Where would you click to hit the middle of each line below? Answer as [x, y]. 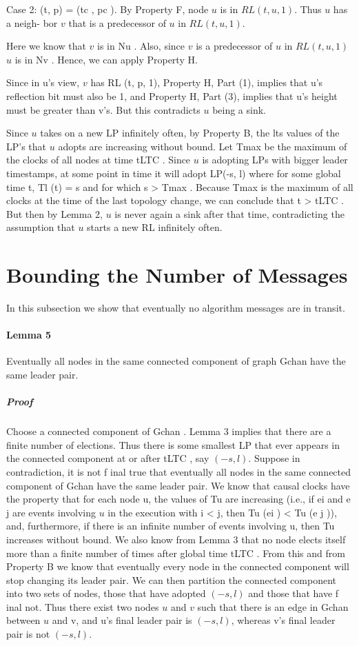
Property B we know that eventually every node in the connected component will [178, 566]
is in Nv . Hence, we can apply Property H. [106, 59]
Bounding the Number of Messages [177, 275]
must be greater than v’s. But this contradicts [103, 109]
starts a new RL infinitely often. [155, 227]
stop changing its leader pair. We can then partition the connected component [172, 579]
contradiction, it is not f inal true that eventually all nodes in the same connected [179, 471]
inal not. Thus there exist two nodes [83, 606]
